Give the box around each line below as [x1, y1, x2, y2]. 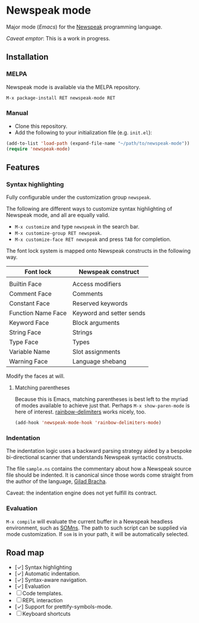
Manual [6, 109, 29, 117]
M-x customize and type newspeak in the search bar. [14, 223, 140, 230]
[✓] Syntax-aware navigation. [14, 576, 88, 583]
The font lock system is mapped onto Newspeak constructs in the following [6, 248, 191, 255]
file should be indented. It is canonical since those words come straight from [6, 471, 194, 479]
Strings [72, 328, 93, 337]
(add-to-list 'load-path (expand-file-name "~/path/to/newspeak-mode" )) [6, 140, 190, 146]
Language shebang [72, 358, 127, 366]
